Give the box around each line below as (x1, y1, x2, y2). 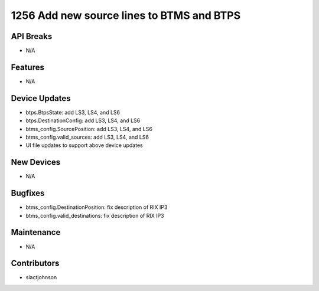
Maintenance (11, 227, 61, 237)
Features (11, 62, 44, 72)
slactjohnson (25, 274, 57, 281)
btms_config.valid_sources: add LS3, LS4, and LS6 (25, 133, 149, 141)
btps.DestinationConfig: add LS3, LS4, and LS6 (25, 117, 141, 124)
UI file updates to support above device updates (25, 142, 143, 149)
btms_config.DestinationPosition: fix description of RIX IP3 (25, 204, 168, 211)
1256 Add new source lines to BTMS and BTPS (11, 9, 241, 22)
